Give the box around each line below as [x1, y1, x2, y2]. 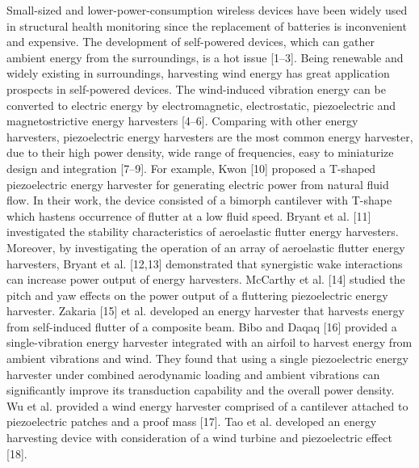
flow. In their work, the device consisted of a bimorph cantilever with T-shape [6, 192, 392, 209]
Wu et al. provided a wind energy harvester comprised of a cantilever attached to [6, 397, 409, 414]
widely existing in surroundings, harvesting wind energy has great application [6, 65, 390, 82]
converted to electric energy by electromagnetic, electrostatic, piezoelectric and [6, 96, 396, 113]
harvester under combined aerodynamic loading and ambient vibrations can [6, 365, 380, 382]
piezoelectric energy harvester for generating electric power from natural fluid [6, 175, 389, 192]
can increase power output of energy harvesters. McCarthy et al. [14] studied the [6, 271, 405, 288]
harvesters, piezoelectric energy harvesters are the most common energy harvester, [6, 128, 413, 145]
